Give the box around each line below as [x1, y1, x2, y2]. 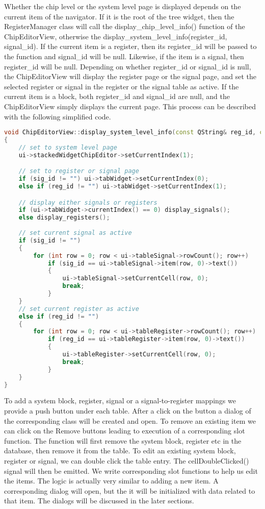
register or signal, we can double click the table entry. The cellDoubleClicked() [4, 455, 249, 466]
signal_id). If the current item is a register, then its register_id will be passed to [4, 41, 257, 52]
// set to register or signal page [18, 167, 139, 175]
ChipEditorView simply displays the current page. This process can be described [4, 101, 256, 111]
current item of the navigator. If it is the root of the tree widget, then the [4, 11, 234, 21]
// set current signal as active [18, 229, 132, 237]
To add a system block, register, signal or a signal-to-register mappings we [4, 395, 236, 406]
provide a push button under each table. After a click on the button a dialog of [4, 405, 251, 416]
